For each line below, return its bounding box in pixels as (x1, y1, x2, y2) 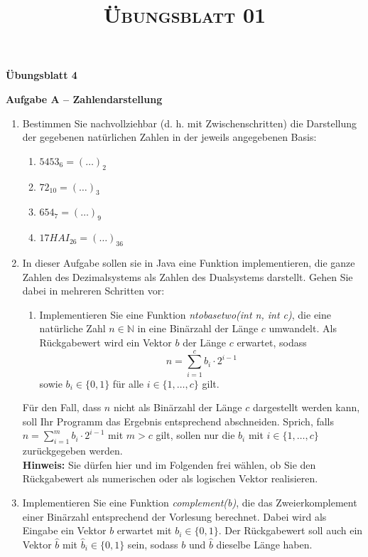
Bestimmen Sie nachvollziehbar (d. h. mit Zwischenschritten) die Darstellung (22, 115, 357, 130)
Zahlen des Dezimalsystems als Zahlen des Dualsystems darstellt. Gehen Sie (22, 269, 353, 284)
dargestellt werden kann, (252, 400, 360, 415)
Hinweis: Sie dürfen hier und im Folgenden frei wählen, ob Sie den (22, 457, 316, 472)
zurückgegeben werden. (22, 443, 123, 458)
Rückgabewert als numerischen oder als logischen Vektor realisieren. (22, 471, 318, 486)
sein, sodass (127, 536, 178, 551)
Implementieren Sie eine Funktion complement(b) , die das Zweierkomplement (22, 494, 357, 509)
